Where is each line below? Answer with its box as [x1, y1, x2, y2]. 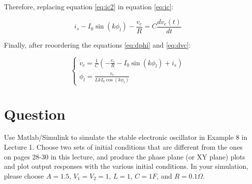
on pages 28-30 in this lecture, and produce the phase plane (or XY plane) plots [4, 151, 246, 161]
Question [4, 104, 65, 124]
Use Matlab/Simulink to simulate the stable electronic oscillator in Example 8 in [4, 132, 248, 142]
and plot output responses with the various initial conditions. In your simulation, [4, 161, 249, 171]
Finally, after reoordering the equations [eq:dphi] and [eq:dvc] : [4, 39, 191, 50]
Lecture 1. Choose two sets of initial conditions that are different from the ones [4, 142, 243, 152]
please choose [4, 170, 44, 181]
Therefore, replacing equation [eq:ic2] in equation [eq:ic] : [4, 1, 174, 11]
